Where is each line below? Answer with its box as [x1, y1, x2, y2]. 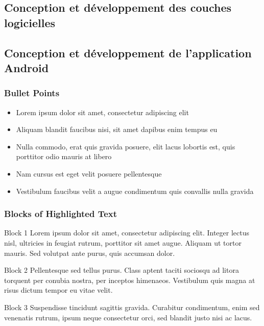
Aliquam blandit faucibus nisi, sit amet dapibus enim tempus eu [16, 124, 218, 135]
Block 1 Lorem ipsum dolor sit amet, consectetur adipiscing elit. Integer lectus [4, 227, 249, 238]
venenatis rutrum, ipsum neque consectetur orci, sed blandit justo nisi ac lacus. [4, 312, 252, 322]
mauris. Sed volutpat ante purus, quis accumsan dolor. [4, 247, 175, 258]
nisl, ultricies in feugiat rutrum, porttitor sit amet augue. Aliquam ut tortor [4, 237, 242, 248]
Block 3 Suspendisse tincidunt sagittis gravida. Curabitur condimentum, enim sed [4, 301, 260, 312]
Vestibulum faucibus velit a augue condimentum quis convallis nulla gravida [16, 185, 254, 196]
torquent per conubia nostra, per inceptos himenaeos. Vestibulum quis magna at [4, 274, 255, 285]
